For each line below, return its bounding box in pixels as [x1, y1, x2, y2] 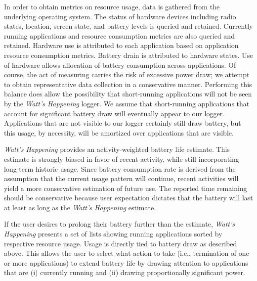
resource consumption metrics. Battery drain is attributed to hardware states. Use [4, 49, 253, 60]
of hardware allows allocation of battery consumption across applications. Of [4, 59, 236, 70]
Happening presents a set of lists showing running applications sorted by [4, 229, 222, 239]
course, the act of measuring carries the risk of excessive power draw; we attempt [4, 69, 250, 80]
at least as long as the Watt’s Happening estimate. [4, 202, 156, 212]
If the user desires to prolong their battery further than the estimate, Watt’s [4, 219, 235, 229]
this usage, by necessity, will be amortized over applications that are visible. [4, 127, 234, 138]
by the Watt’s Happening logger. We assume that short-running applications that [4, 98, 250, 108]
